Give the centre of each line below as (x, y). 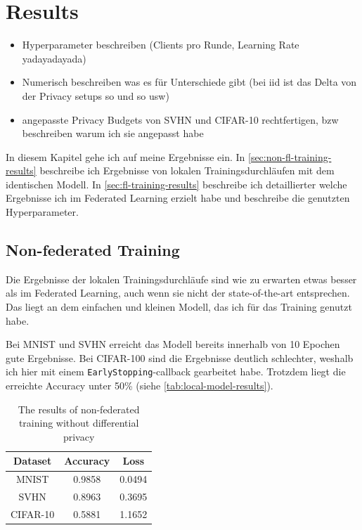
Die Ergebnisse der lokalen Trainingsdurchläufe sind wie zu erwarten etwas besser (181, 279)
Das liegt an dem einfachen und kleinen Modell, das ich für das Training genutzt (179, 307)
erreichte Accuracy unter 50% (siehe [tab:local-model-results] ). (140, 386)
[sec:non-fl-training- (290, 156)
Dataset (32, 461)
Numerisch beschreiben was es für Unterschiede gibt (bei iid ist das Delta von (189, 82)
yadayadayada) (54, 58)
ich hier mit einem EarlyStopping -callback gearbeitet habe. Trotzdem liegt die (176, 371)
